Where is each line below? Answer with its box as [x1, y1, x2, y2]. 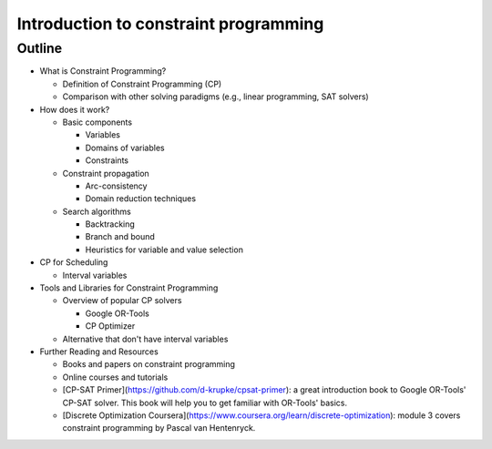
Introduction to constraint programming [16, 14, 324, 34]
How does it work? [39, 104, 110, 115]
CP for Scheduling [39, 257, 108, 268]
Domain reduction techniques [85, 193, 196, 204]
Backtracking [85, 219, 136, 230]
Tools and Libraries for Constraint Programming [39, 282, 219, 293]
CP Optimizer [85, 321, 136, 332]
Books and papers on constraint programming [62, 359, 236, 370]
